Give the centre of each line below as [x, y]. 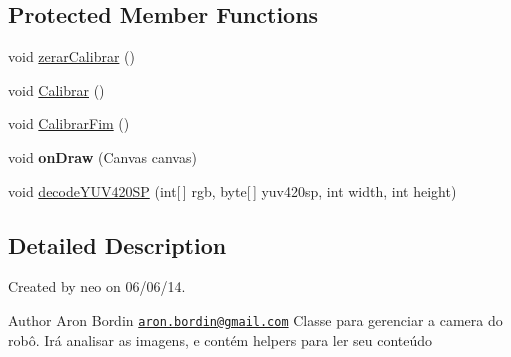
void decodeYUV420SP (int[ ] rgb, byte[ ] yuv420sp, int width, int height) [232, 190]
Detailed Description [117, 244]
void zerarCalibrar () [71, 56]
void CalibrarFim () [69, 123]
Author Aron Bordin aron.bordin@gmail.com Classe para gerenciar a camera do [255, 319]
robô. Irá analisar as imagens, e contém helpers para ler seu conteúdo [220, 339]
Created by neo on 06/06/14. [97, 286]
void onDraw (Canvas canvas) [102, 156]
